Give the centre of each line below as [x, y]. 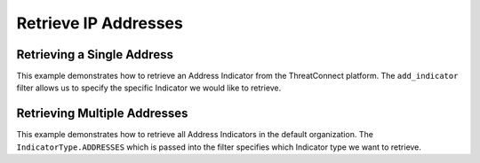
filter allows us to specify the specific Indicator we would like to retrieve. [149, 88]
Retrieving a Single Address [95, 54]
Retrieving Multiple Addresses [102, 114]
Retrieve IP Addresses [100, 23]
